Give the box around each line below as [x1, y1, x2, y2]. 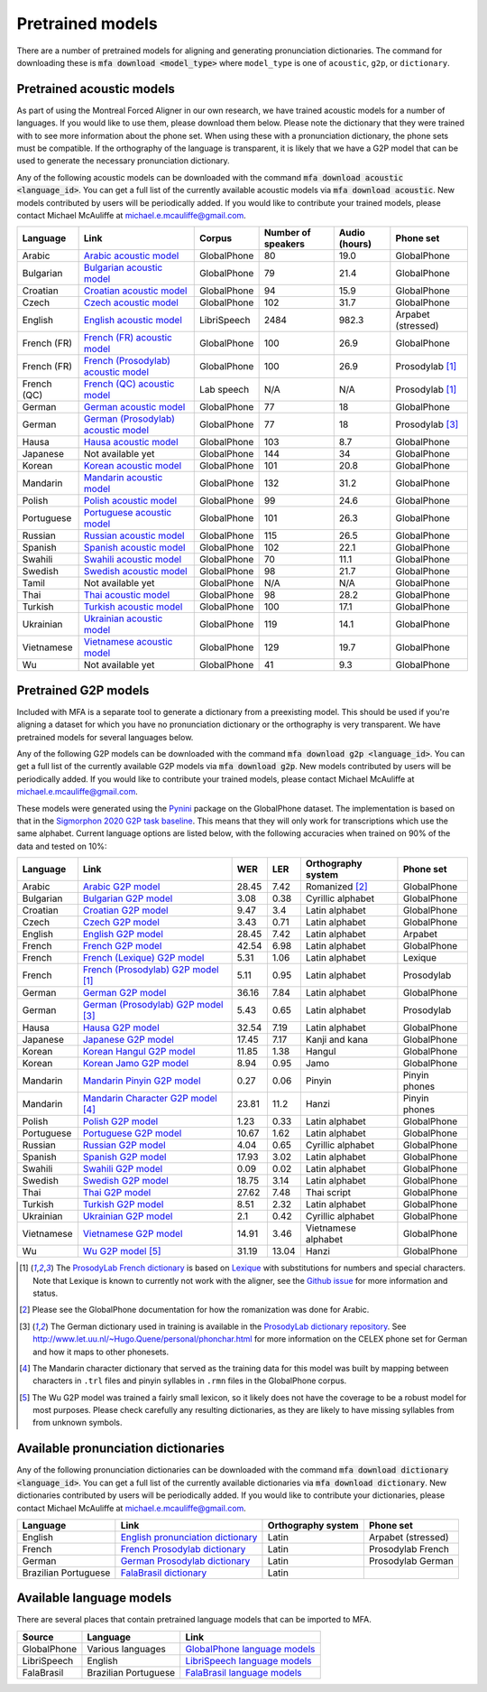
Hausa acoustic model [83, 436, 179, 449]
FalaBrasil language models [185, 1666, 302, 1678]
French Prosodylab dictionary [120, 1542, 246, 1555]
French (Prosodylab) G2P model [82, 963, 220, 976]
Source [22, 1631, 54, 1643]
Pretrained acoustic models [16, 81, 176, 97]
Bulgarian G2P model [82, 892, 173, 905]
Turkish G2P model [82, 1198, 164, 1211]
